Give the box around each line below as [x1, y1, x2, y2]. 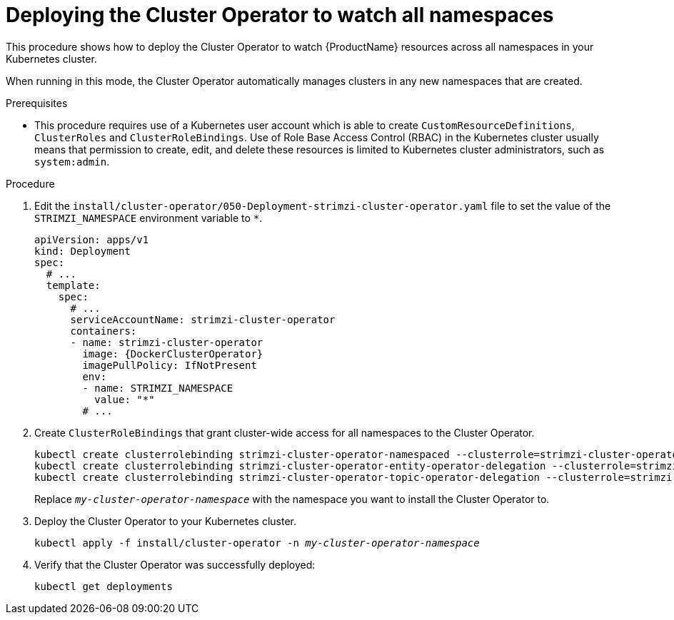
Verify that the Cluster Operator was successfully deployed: [34, 558, 316, 571]
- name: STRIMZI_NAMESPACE [82, 382, 233, 394]
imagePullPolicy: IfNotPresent [82, 359, 257, 371]
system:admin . [34, 155, 110, 168]
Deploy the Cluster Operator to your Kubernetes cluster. [34, 514, 296, 527]
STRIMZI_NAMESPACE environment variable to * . [34, 211, 263, 224]
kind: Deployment [34, 245, 131, 257]
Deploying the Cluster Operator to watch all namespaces [6, 3, 554, 27]
